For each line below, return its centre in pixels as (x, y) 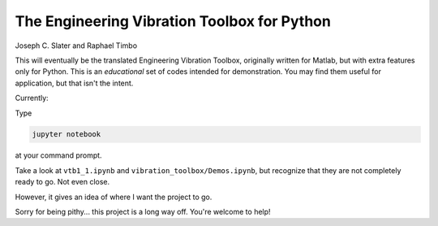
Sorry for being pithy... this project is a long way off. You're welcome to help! (143, 212)
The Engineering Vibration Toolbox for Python (173, 21)
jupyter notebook (67, 135)
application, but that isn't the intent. (74, 83)
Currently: (32, 98)
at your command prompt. (58, 155)
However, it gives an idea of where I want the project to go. (114, 197)
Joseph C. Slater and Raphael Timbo (76, 46)
